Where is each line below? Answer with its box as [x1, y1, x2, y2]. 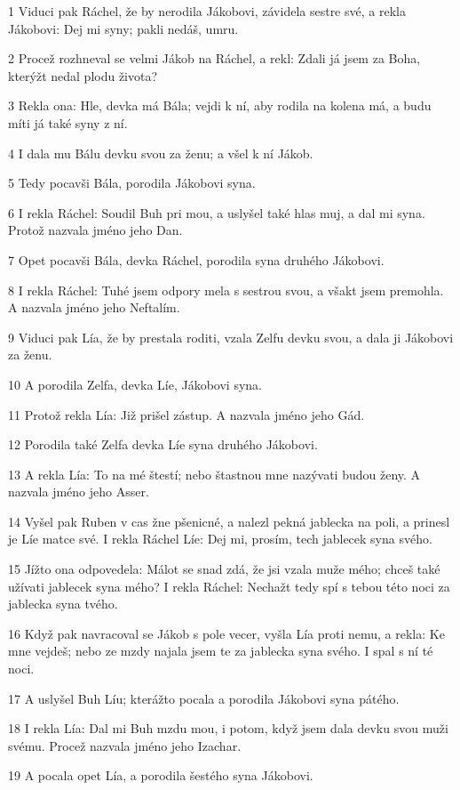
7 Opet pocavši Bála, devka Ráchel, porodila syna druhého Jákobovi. [8, 250, 385, 269]
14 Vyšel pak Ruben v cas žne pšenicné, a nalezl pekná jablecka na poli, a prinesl [8, 512, 450, 530]
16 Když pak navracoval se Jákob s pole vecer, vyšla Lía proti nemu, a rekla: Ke [8, 624, 445, 642]
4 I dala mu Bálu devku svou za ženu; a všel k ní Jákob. [8, 143, 313, 162]
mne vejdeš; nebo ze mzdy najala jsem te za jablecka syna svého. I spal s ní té [8, 641, 433, 660]
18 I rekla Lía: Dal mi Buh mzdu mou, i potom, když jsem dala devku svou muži [8, 719, 448, 738]
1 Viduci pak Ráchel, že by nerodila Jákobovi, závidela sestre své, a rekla [8, 2, 406, 20]
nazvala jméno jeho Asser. [8, 482, 149, 501]
